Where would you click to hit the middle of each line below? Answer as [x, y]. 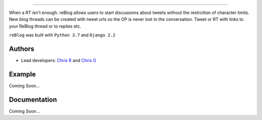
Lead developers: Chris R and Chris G [59, 60]
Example [22, 74]
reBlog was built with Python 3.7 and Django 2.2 [62, 35]
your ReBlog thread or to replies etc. [45, 26]
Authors [22, 49]
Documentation [33, 99]
